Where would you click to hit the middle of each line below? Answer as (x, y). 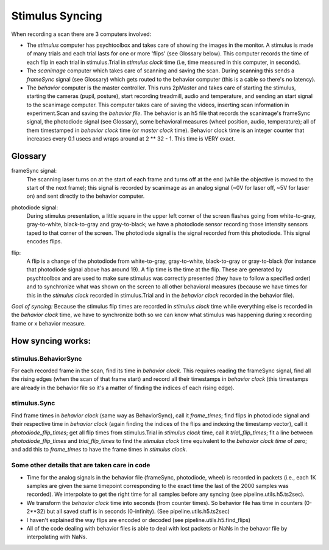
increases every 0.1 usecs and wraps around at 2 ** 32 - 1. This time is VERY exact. (131, 139)
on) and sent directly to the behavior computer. (86, 196)
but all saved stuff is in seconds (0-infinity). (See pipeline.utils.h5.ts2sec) (138, 512)
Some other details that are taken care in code (81, 465)
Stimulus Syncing (57, 16)
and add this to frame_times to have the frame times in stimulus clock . (99, 450)
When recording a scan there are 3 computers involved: (81, 34)
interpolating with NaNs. (57, 537)
